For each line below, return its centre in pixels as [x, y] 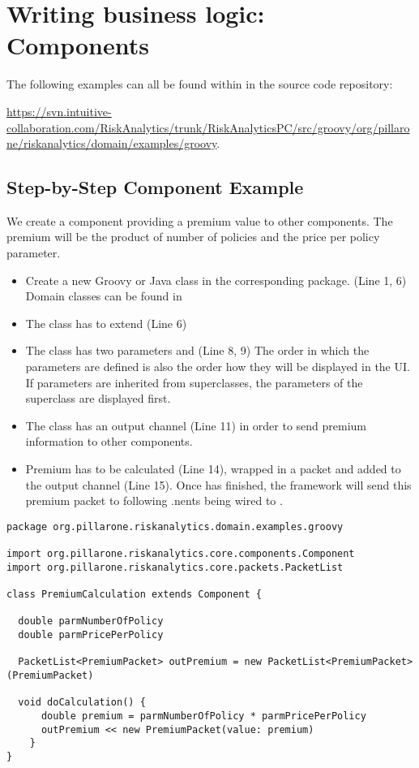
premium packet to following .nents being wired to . [154, 500]
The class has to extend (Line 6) [106, 323]
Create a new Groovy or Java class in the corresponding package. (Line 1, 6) [216, 280]
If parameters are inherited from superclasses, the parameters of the [194, 382]
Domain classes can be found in [104, 296]
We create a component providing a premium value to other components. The [200, 220]
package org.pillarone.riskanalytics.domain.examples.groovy [175, 526]
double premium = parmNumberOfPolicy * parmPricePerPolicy [203, 716]
